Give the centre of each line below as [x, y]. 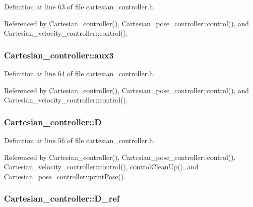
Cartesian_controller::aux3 [59, 55]
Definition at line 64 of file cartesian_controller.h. [80, 73]
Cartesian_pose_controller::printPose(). [65, 176]
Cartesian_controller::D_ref [62, 198]
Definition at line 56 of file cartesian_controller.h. [80, 140]
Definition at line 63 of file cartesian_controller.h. [80, 6]
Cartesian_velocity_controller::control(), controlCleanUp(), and [101, 167]
